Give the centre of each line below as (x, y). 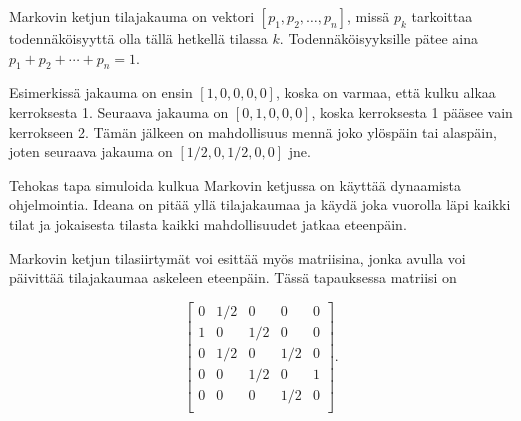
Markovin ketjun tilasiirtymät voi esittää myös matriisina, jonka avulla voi (237, 257)
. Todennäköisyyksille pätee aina (378, 38)
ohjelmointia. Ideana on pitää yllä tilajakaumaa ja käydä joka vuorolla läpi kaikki (260, 204)
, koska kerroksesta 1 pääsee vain (412, 111)
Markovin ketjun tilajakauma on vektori (132, 16)
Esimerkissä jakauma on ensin (101, 92)
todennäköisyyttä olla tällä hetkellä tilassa (138, 38)
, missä (368, 16)
